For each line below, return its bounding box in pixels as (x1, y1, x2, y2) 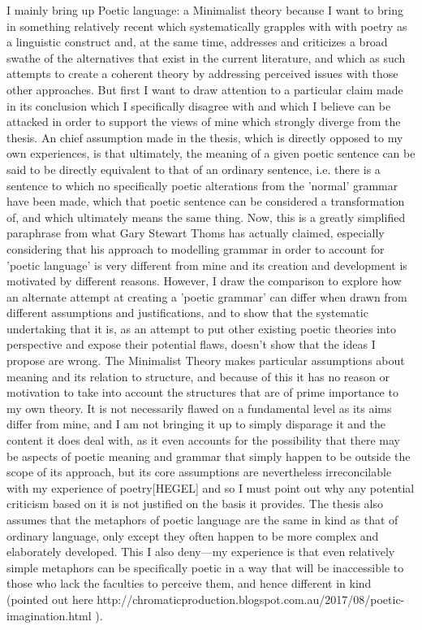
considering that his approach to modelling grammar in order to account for (6, 240, 385, 257)
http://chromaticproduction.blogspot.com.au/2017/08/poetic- (97, 590, 405, 607)
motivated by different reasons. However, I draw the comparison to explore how (6, 272, 402, 289)
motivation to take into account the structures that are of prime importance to (6, 384, 398, 401)
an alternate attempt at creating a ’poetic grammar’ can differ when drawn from (6, 288, 407, 305)
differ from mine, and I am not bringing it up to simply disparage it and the (6, 415, 386, 432)
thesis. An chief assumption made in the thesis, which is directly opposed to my (6, 128, 403, 146)
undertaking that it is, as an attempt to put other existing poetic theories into (6, 319, 396, 337)
